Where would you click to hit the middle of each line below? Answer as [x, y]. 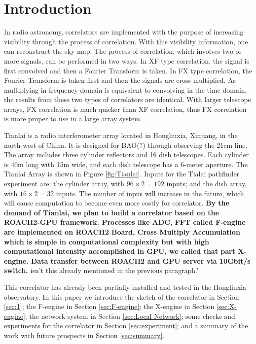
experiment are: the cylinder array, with [64, 184]
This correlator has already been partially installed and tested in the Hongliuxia [125, 287]
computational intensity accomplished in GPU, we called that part [120, 251]
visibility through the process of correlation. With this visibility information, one [126, 41]
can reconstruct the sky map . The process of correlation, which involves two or [123, 51]
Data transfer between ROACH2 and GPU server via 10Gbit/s [141, 260]
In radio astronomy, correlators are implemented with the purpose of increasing [124, 32]
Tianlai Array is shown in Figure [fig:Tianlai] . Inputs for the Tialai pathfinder [122, 174]
